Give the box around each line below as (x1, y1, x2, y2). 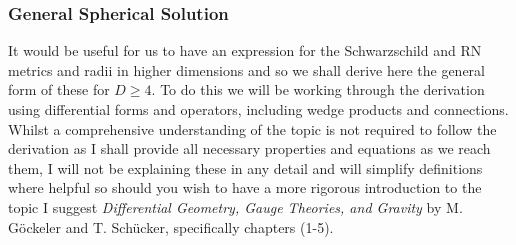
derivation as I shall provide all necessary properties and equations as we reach (8, 138, 491, 159)
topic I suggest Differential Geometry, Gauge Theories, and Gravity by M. (8, 196, 463, 217)
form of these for (8, 79, 110, 100)
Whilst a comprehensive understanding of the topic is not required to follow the (8, 118, 497, 139)
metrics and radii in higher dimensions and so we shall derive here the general (8, 59, 485, 80)
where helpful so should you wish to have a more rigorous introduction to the (8, 177, 482, 198)
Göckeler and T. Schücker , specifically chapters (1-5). (8, 216, 334, 237)
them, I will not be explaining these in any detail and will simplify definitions (8, 157, 483, 178)
